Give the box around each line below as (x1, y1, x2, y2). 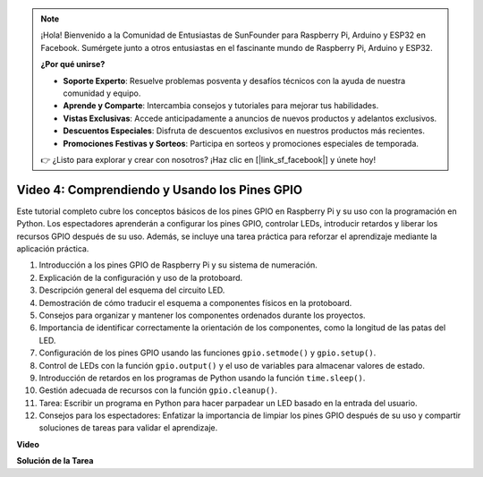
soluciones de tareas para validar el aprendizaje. (38, 422, 218, 433)
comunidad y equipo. (63, 88, 141, 98)
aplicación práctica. (16, 243, 89, 254)
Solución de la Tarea (16, 456, 94, 466)
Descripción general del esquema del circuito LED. (38, 285, 225, 295)
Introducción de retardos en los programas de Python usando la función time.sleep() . (38, 372, 366, 383)
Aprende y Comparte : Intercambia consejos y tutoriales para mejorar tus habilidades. (63, 100, 379, 111)
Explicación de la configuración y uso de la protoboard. (38, 272, 243, 283)
